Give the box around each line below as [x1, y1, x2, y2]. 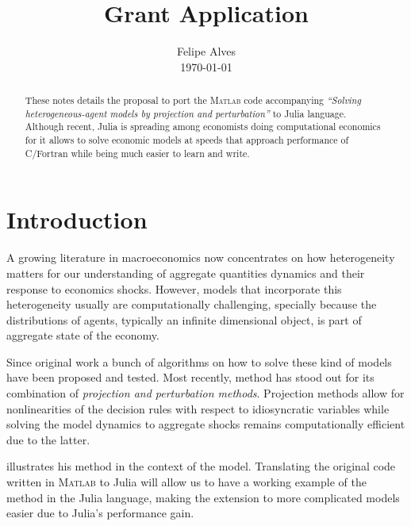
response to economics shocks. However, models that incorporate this [6, 280, 342, 297]
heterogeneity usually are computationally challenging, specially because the [6, 296, 377, 313]
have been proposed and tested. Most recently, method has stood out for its [6, 369, 375, 386]
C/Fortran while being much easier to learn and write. [25, 146, 250, 159]
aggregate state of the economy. [6, 327, 159, 344]
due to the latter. [6, 431, 90, 447]
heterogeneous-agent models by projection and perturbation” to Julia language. [25, 106, 347, 120]
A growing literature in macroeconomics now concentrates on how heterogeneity [6, 249, 395, 266]
